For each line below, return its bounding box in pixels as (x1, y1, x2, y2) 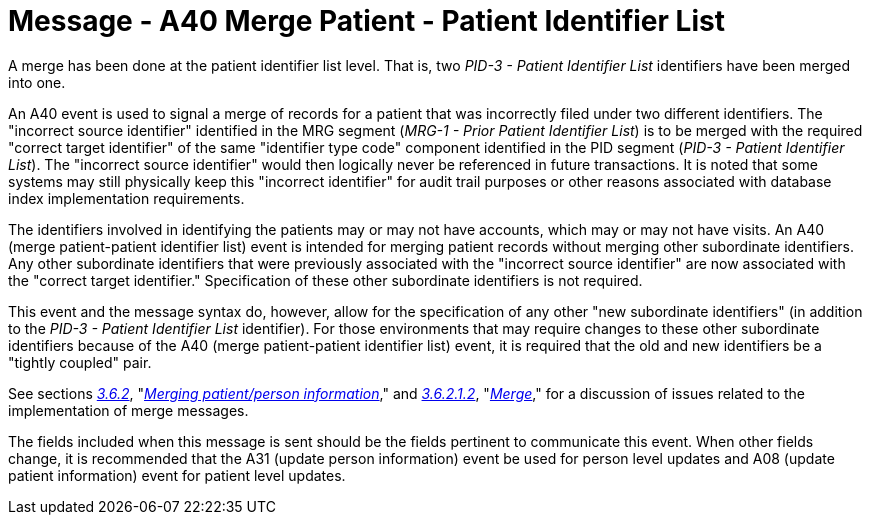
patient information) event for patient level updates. (8, 466, 346, 484)
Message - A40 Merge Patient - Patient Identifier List (8, 4, 725, 38)
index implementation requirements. (8, 189, 245, 207)
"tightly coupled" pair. (8, 353, 152, 371)
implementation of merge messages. (8, 401, 249, 419)
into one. (8, 73, 66, 91)
